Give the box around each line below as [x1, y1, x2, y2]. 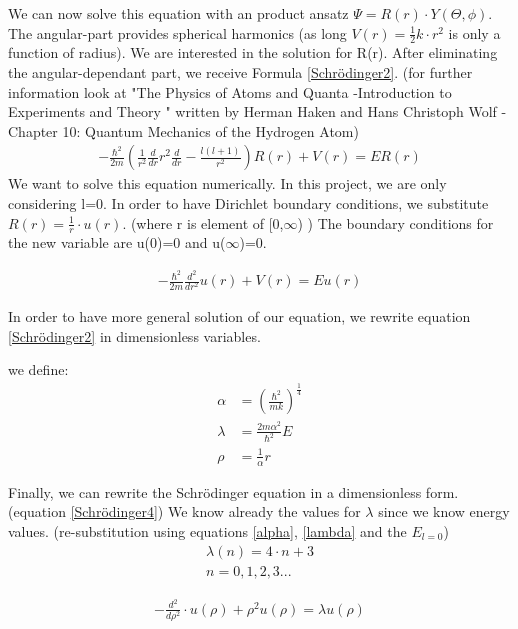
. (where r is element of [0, [122, 212, 284, 233]
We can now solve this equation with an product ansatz [8, 3, 349, 23]
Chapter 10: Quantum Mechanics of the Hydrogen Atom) [8, 120, 359, 141]
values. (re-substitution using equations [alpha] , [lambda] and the [8, 520, 407, 541]
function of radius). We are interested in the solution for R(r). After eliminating [8, 42, 498, 63]
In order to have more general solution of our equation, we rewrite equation [8, 306, 471, 327]
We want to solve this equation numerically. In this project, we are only [8, 173, 447, 194]
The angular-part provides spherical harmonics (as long [8, 22, 347, 43]
